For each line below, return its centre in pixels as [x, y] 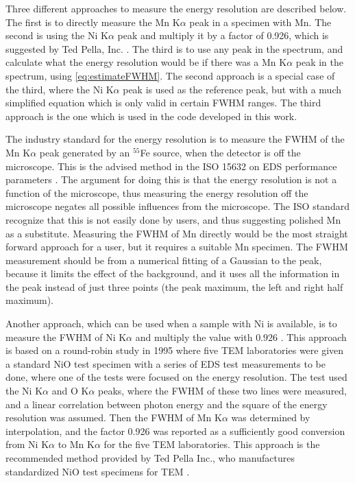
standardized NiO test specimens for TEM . [98, 471]
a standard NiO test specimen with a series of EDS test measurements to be [166, 363]
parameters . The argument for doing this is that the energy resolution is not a [171, 179]
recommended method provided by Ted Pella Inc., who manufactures [150, 458]
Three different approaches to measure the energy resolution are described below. [176, 8]
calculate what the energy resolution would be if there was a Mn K [146, 62]
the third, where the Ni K [60, 89]
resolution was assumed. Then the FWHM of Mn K [114, 417]
